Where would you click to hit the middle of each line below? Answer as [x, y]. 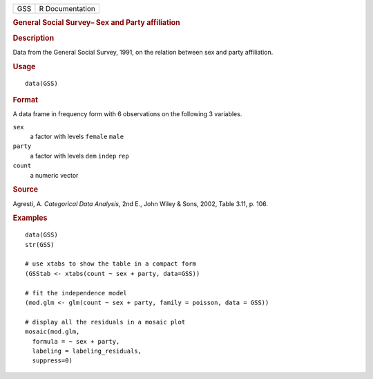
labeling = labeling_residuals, [87, 351]
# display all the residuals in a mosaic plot [105, 322]
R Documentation [67, 9]
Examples [30, 218]
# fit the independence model [76, 293]
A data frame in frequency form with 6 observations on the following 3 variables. [127, 114]
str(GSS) [40, 244]
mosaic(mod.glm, [52, 332]
